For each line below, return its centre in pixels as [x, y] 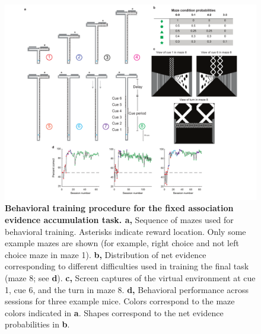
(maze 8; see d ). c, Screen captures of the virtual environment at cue [130, 277]
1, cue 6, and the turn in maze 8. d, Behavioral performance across [127, 289]
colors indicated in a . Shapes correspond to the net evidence [114, 312]
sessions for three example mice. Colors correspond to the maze [120, 301]
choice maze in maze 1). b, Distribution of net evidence [106, 254]
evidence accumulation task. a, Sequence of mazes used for [119, 219]
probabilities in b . [37, 324]
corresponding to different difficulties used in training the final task [127, 266]
